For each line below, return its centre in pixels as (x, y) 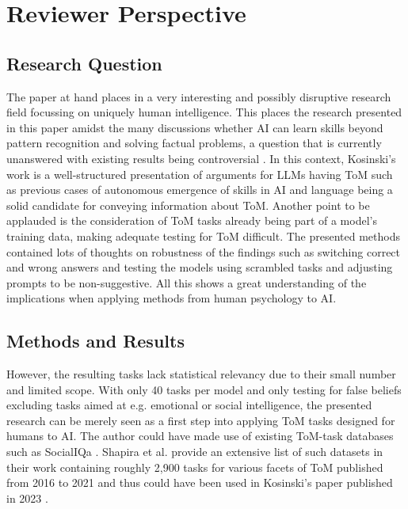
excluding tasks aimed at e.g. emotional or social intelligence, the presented (189, 405)
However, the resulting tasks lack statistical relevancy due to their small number (201, 374)
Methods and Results (95, 341)
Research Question (84, 63)
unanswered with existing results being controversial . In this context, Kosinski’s (201, 158)
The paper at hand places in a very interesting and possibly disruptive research (199, 96)
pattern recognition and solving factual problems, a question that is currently (194, 143)
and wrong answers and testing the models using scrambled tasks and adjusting (200, 267)
